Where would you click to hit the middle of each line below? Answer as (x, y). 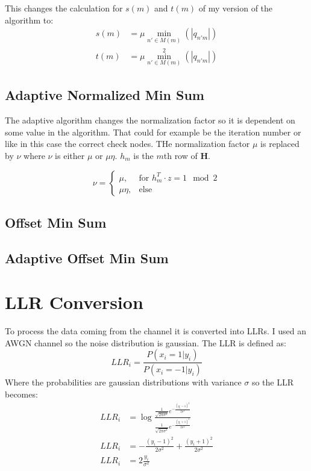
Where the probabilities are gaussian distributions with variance (123, 382)
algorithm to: (29, 20)
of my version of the (236, 8)
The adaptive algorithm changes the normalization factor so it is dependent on (150, 120)
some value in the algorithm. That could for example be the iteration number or (153, 132)
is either (70, 156)
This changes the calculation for (64, 8)
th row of (181, 156)
